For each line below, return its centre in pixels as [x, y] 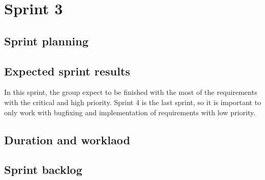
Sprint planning [46, 41]
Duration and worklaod [67, 139]
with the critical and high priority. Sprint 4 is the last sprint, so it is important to [133, 102]
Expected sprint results [67, 71]
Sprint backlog [43, 170]
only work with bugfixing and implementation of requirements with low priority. [130, 112]
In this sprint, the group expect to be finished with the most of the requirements [131, 92]
